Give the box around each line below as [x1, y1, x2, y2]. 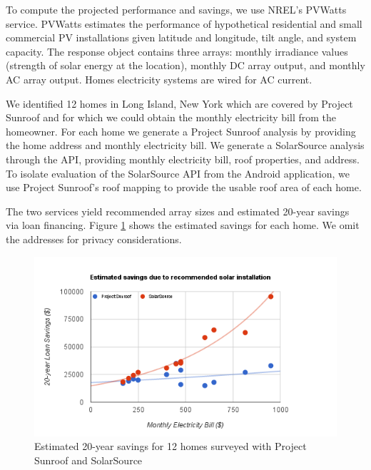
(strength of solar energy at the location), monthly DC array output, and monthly [6, 58, 365, 73]
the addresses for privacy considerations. [6, 231, 182, 246]
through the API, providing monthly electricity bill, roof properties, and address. [6, 151, 360, 166]
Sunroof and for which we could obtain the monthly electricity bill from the [6, 110, 336, 125]
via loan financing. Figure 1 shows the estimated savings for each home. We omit [6, 218, 360, 233]
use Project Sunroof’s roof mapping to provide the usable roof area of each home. [6, 180, 362, 195]
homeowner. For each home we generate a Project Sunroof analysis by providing [6, 123, 356, 138]
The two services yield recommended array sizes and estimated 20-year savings [6, 203, 350, 218]
